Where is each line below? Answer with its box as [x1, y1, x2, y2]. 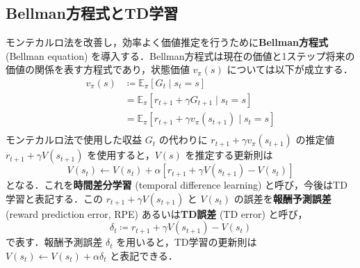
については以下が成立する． [227, 62, 353, 77]
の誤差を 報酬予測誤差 [234, 191, 332, 205]
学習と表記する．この [6, 191, 103, 205]
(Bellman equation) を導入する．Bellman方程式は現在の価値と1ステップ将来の [6, 48, 355, 63]
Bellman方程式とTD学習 [6, 2, 179, 24]
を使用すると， [87, 148, 155, 162]
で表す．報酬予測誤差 [6, 235, 103, 249]
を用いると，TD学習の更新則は [116, 235, 257, 249]
